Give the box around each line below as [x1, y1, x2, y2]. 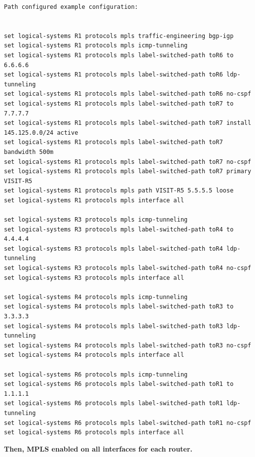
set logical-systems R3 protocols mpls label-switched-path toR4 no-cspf [4, 265, 252, 272]
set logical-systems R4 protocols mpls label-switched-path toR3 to [4, 303, 234, 310]
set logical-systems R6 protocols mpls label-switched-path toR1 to [4, 381, 234, 388]
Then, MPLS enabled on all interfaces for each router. [4, 443, 193, 454]
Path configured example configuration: [4, 3, 139, 10]
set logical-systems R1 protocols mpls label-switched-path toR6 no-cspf [4, 90, 252, 98]
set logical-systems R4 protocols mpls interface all [4, 351, 184, 359]
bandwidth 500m [4, 148, 54, 155]
